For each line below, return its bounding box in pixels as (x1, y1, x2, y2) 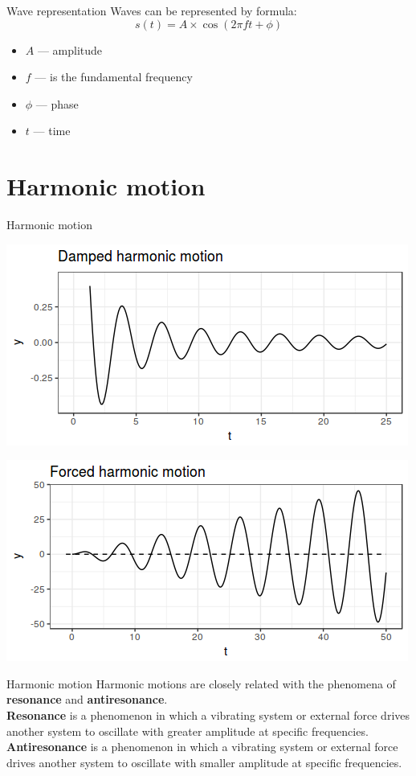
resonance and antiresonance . (6, 691, 168, 708)
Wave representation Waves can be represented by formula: (6, 2, 297, 18)
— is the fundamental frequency (35, 68, 193, 85)
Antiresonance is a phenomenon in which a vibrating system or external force (6, 738, 398, 755)
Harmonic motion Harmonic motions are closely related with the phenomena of (6, 675, 396, 692)
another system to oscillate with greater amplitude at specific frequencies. (6, 722, 369, 739)
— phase (35, 95, 79, 112)
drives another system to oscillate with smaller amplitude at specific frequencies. (6, 753, 402, 770)
